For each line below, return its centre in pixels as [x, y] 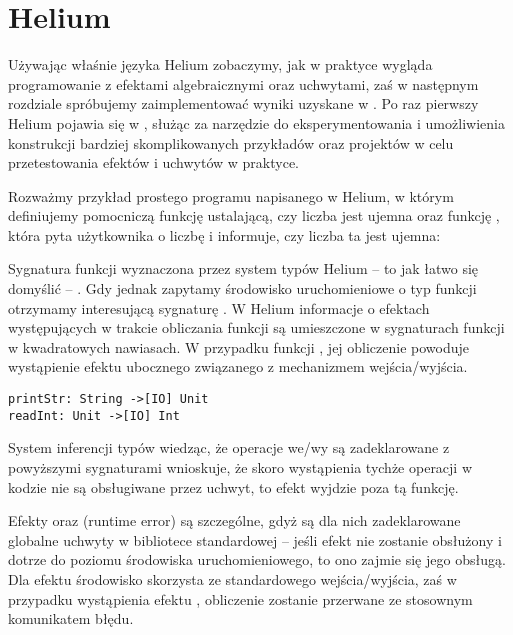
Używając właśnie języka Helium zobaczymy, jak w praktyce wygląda [220, 64]
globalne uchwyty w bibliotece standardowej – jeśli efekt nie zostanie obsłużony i [255, 539]
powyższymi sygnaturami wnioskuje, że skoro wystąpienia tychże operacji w [240, 466]
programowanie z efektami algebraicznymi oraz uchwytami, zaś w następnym [243, 83]
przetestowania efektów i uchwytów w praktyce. [154, 162]
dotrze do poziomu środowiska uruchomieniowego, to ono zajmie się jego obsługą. [257, 559]
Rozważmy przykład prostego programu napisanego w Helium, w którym [231, 195]
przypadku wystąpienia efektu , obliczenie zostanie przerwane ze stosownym [240, 598]
